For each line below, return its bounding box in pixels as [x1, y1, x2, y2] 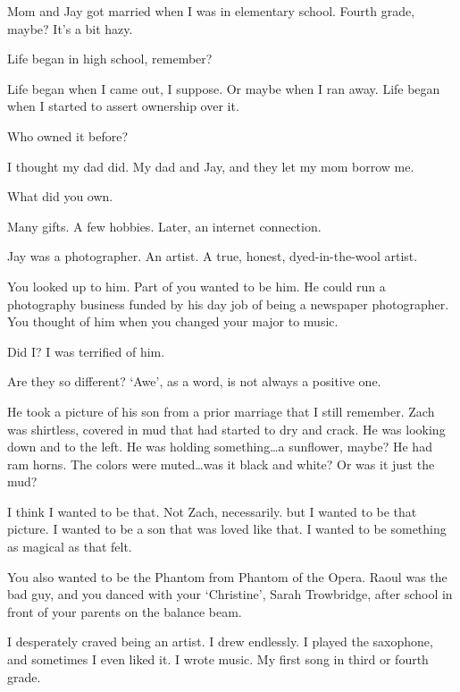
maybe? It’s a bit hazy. [7, 19, 133, 38]
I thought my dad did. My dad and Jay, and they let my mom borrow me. [7, 156, 414, 175]
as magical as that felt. [7, 537, 132, 556]
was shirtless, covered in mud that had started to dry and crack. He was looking [7, 419, 446, 438]
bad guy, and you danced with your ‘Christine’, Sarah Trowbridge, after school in [7, 585, 453, 603]
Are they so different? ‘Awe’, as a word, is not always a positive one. [7, 372, 381, 391]
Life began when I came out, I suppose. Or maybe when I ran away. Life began [7, 79, 440, 97]
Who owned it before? [7, 126, 128, 145]
